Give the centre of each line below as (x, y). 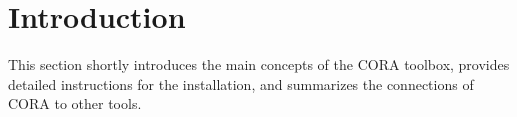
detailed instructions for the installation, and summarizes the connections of (241, 83)
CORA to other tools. (75, 103)
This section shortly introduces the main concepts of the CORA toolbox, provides (259, 64)
